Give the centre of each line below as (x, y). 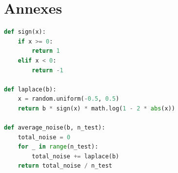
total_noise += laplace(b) (76, 156)
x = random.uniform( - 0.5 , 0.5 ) (69, 99)
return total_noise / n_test (65, 166)
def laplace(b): (30, 89)
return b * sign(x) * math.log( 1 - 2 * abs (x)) (96, 108)
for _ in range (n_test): (58, 147)
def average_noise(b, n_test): (55, 128)
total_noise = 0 (44, 137)
